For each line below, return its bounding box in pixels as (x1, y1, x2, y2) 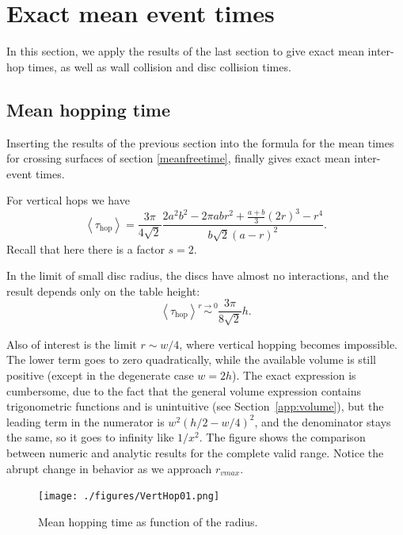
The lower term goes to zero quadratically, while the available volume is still (6, 351, 377, 368)
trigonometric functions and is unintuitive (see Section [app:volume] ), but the (6, 398, 384, 415)
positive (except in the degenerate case (6, 367, 194, 384)
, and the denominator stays (254, 413, 391, 430)
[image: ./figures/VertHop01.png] (38, 491, 220, 503)
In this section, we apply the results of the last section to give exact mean (6, 43, 364, 59)
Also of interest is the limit (6, 335, 137, 352)
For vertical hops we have (6, 192, 130, 208)
